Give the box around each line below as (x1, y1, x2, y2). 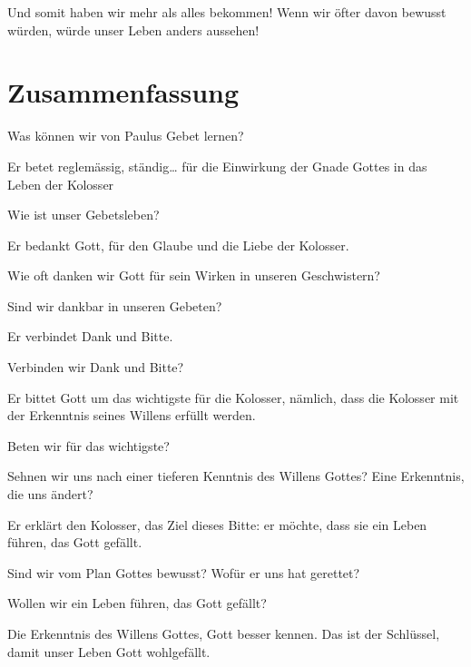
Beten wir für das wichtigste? (7, 436, 170, 455)
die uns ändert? (7, 485, 93, 504)
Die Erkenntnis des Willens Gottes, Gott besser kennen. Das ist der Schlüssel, (7, 624, 440, 642)
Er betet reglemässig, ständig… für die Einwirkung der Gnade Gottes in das (7, 156, 427, 175)
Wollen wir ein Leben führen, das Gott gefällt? (7, 593, 267, 613)
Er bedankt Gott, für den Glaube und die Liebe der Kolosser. (7, 235, 349, 254)
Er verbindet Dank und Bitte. (7, 327, 173, 346)
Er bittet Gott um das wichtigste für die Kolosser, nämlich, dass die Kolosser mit (7, 387, 459, 407)
